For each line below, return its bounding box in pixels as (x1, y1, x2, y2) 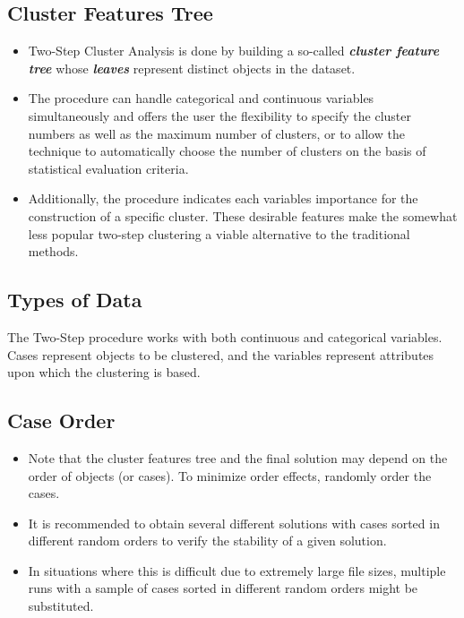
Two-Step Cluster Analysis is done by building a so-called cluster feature (28, 41, 440, 60)
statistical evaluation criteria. (28, 159, 189, 177)
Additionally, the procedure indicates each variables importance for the (28, 189, 418, 208)
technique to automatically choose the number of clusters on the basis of (28, 142, 426, 160)
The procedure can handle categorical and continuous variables (28, 89, 374, 107)
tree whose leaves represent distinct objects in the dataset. (28, 58, 356, 77)
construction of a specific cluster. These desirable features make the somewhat (28, 206, 458, 225)
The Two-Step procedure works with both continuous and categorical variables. (7, 327, 443, 346)
